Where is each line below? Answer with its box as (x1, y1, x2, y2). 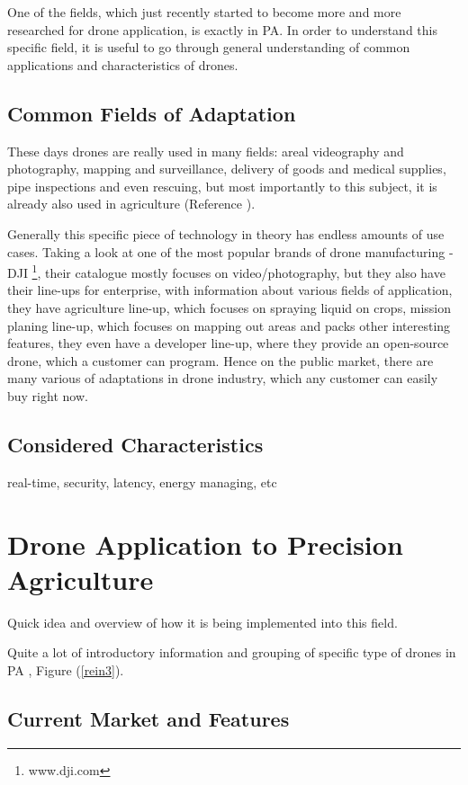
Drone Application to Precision (7, 525, 403, 562)
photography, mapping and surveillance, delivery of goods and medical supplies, (7, 159, 446, 178)
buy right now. (7, 386, 88, 405)
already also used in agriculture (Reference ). (7, 194, 256, 213)
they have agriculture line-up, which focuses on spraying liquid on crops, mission (7, 298, 451, 317)
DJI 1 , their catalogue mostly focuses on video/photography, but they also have (7, 261, 445, 281)
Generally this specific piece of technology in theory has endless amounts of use (7, 224, 445, 243)
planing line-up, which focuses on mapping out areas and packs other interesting (7, 316, 451, 335)
